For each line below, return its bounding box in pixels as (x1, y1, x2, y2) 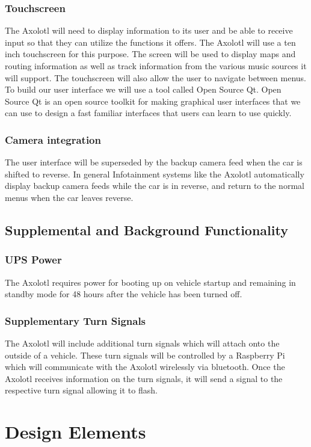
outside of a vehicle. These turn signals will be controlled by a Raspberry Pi (5, 348, 285, 361)
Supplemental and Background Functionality (5, 220, 288, 239)
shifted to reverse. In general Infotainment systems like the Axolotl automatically (5, 167, 304, 180)
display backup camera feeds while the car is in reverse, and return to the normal (5, 179, 304, 192)
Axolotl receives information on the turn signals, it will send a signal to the (5, 372, 283, 384)
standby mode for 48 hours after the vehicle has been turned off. (5, 288, 242, 300)
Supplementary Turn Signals (5, 313, 146, 328)
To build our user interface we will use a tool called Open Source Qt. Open (5, 83, 282, 96)
